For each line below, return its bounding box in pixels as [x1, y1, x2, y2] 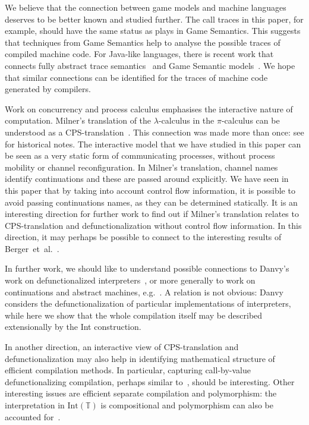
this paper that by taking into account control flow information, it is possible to [5, 184, 295, 196]
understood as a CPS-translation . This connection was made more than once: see [5, 125, 304, 138]
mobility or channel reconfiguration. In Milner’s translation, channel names [5, 160, 278, 173]
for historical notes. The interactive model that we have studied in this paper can [5, 137, 301, 150]
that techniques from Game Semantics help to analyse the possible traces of [5, 36, 280, 48]
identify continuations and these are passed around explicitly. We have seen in [5, 172, 289, 185]
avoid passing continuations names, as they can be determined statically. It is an [5, 196, 298, 208]
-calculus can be [221, 114, 280, 127]
